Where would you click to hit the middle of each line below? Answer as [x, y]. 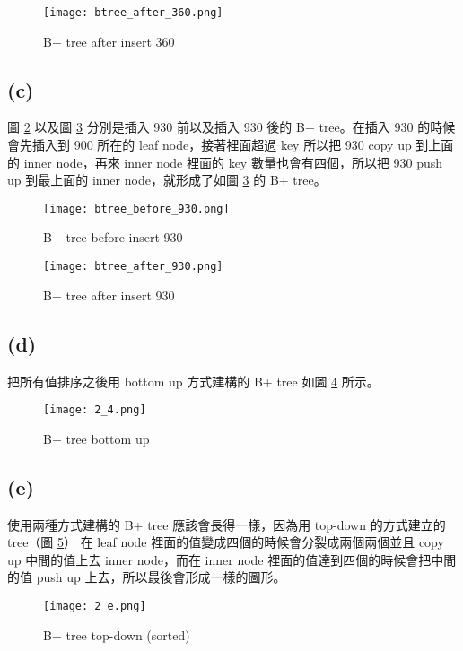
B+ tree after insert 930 [109, 295]
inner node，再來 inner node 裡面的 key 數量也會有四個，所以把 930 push [233, 162]
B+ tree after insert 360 [109, 41]
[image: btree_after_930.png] [133, 267]
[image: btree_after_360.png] [133, 13]
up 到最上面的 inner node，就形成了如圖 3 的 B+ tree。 [167, 180]
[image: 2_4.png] [95, 410]
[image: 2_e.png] [95, 606]
